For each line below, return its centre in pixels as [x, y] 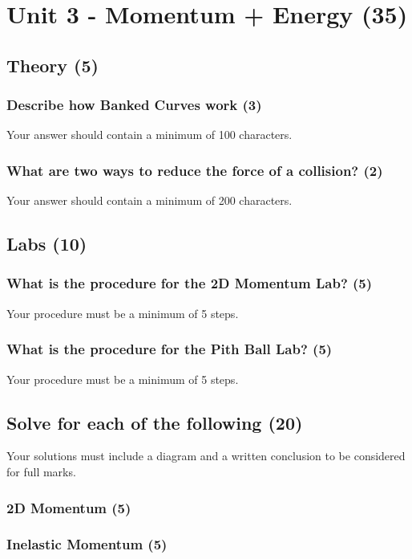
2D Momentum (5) [69, 507]
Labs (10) [47, 244]
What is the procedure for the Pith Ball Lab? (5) [170, 349]
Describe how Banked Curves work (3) [134, 105]
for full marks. [41, 471]
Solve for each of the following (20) [155, 422]
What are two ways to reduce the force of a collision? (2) [195, 170]
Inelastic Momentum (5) [87, 544]
